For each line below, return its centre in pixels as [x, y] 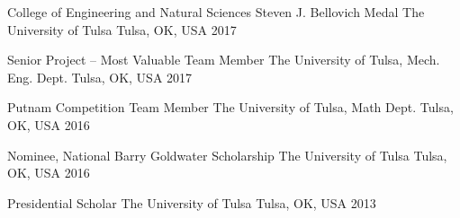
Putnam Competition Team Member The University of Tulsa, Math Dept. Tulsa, [230, 107]
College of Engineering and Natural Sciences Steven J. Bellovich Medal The [216, 12]
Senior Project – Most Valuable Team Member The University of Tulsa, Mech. [224, 60]
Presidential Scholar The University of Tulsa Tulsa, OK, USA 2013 [192, 202]
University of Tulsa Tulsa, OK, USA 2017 [122, 29]
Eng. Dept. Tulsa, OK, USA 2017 [100, 77]
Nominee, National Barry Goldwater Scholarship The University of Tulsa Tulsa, [227, 155]
